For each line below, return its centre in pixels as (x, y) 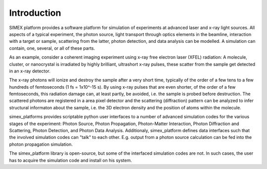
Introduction (35, 13)
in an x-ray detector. (30, 71)
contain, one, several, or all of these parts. (52, 48)
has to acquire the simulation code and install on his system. (70, 160)
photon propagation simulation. (41, 144)
